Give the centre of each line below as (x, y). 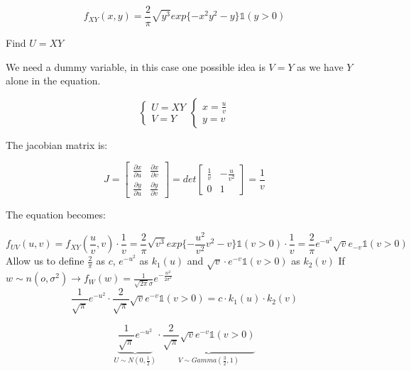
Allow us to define (45, 261)
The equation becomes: (56, 214)
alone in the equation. (53, 81)
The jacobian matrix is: (57, 144)
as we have (320, 66)
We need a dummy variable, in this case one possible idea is (136, 66)
